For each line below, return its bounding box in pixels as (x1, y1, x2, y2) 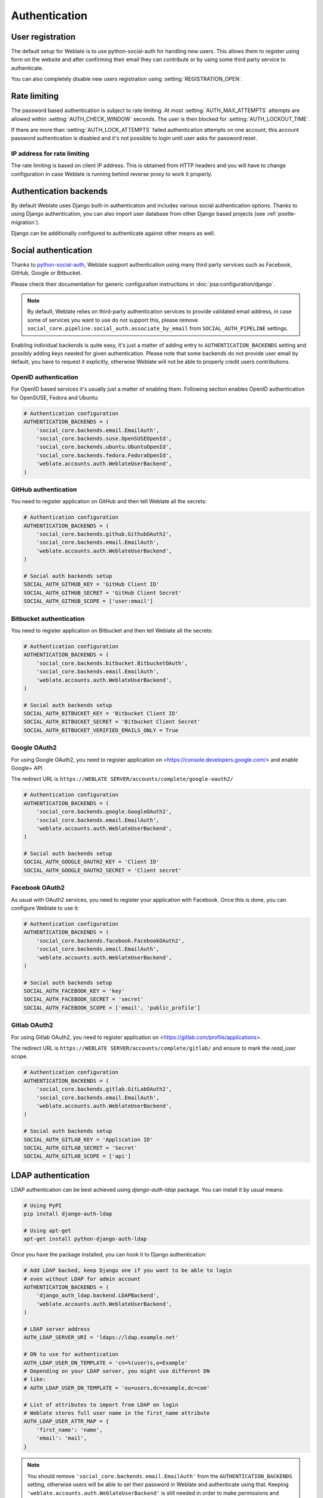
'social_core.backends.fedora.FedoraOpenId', (36, 452, 172, 458)
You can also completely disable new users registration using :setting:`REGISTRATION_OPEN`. (11, 75, 243, 83)
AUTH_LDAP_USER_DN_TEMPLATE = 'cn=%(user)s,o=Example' (23, 1359, 188, 1366)
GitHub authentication (11, 485, 77, 494)
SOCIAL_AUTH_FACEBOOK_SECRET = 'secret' (23, 996, 144, 1003)
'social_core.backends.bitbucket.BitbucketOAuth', (36, 660, 188, 666)
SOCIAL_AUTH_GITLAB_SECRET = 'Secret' (23, 1144, 138, 1151)
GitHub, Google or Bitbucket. (11, 270, 82, 277)
